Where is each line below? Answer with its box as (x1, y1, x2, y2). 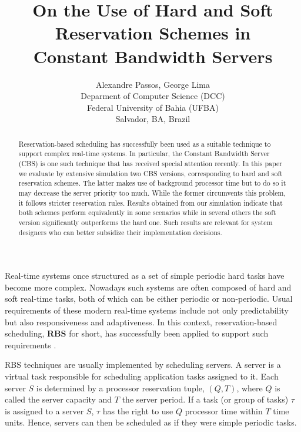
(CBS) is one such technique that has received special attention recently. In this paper (18, 158, 282, 168)
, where (236, 381, 263, 394)
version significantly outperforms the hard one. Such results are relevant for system (18, 217, 273, 227)
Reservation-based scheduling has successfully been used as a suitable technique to (18, 138, 271, 149)
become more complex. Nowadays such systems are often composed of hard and (5, 281, 292, 293)
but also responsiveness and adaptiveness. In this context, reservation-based (5, 315, 277, 328)
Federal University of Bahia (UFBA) (87, 101, 219, 113)
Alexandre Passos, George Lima (95, 78, 210, 90)
